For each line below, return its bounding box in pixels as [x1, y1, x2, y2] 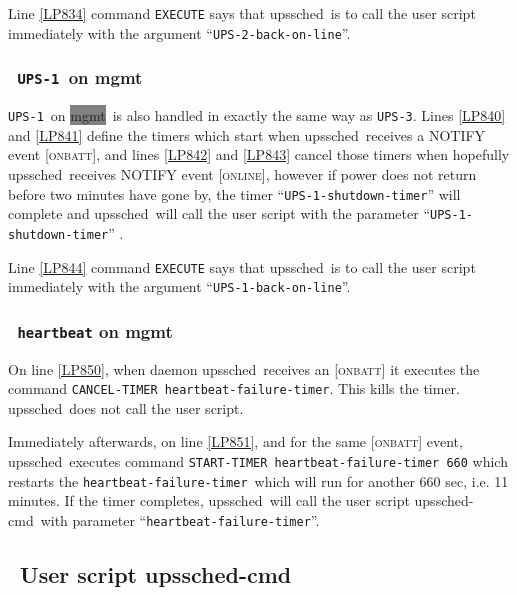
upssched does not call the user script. [8, 397, 244, 418]
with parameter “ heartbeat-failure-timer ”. [40, 509, 320, 530]
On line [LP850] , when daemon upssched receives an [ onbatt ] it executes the [8, 358, 480, 379]
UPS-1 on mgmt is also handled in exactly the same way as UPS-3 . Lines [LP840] [8, 105, 506, 126]
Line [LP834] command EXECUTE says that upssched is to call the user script [8, 3, 476, 23]
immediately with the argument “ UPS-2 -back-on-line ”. [8, 22, 351, 43]
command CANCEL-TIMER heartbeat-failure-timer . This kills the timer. [8, 378, 460, 399]
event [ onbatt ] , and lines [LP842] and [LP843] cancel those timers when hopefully [8, 144, 510, 165]
